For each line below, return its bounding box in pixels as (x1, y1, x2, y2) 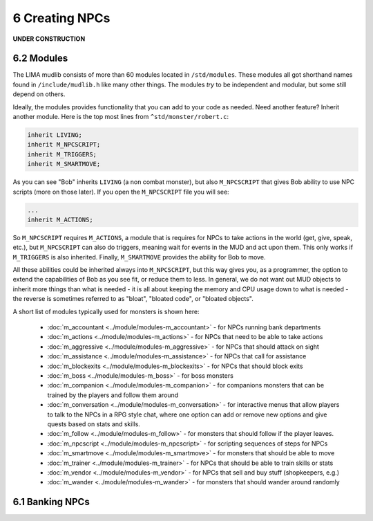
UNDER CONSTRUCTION (12, 35, 86, 43)
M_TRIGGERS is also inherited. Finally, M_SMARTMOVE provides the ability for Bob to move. (12, 253, 266, 261)
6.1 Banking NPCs (12, 496, 90, 508)
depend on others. (12, 90, 66, 98)
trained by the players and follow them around (47, 391, 179, 399)
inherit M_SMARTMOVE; (27, 160, 101, 168)
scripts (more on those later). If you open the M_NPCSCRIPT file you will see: (12, 188, 229, 196)
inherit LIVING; (27, 131, 83, 138)
